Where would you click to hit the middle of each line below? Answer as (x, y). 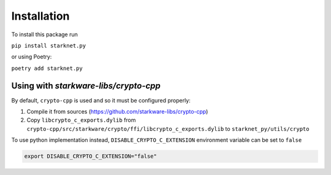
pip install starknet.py (48, 45)
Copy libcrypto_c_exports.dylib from (81, 120)
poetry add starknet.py (47, 68)
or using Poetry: (32, 57)
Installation (40, 16)
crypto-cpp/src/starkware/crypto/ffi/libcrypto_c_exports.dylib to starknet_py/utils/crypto (168, 128)
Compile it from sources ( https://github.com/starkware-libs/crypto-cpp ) (117, 112)
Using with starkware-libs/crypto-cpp (86, 86)
